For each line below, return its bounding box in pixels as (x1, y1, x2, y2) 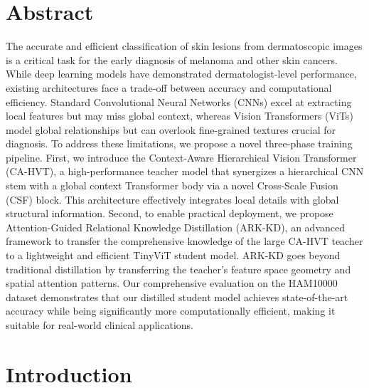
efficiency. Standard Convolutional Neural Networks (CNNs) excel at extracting (6, 94, 352, 109)
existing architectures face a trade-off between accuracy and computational (6, 80, 332, 95)
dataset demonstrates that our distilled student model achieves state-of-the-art (6, 289, 348, 304)
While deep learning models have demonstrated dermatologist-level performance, (6, 66, 357, 81)
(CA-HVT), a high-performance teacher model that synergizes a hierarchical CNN (6, 164, 364, 179)
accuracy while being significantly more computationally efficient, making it (6, 303, 336, 318)
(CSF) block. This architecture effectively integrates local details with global (6, 192, 339, 206)
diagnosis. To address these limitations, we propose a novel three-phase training (6, 136, 353, 151)
